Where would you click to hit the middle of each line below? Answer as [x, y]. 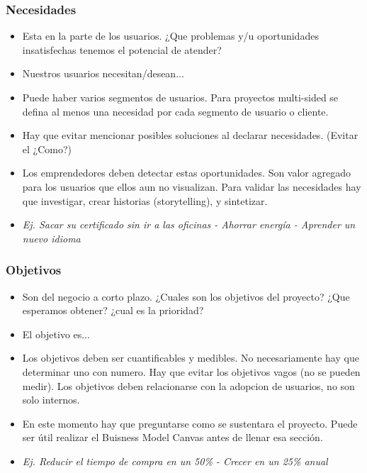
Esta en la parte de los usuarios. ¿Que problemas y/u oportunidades [170, 36]
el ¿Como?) [47, 149]
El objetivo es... [56, 334]
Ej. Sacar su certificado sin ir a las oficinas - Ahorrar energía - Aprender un [189, 224]
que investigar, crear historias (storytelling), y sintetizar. [145, 200]
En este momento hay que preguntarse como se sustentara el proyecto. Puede [190, 423]
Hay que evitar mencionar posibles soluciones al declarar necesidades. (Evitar [190, 135]
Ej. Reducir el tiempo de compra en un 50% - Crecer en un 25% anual [175, 461]
